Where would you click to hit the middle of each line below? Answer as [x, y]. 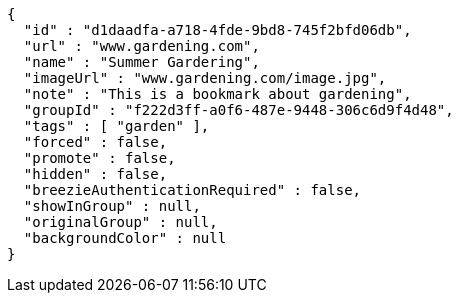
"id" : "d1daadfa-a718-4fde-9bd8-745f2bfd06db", [217, 30]
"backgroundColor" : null [125, 238]
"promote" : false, [99, 158]
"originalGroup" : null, [120, 222]
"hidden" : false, [95, 174]
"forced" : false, [95, 142]
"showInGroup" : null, [112, 206]
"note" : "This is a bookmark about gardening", [217, 94]
